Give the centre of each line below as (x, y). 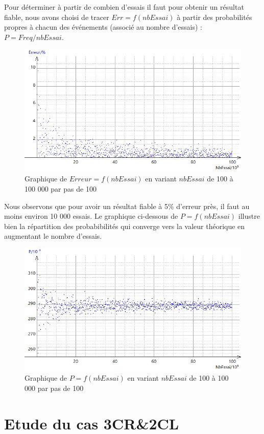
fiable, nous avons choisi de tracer (57, 17)
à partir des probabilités (214, 17)
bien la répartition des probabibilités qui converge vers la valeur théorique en (125, 226)
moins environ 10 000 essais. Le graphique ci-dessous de (91, 216)
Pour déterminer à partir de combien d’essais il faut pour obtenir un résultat (124, 7)
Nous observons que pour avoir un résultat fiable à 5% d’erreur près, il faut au (127, 206)
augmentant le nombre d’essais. (53, 236)
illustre (249, 216)
